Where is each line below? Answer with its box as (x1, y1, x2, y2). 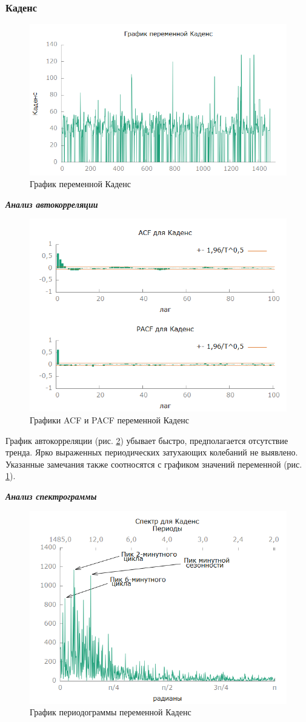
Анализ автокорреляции (5, 197, 98, 210)
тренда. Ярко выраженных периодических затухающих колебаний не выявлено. (5, 446, 298, 459)
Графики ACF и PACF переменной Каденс (30, 414, 190, 426)
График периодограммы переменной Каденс (30, 706, 191, 718)
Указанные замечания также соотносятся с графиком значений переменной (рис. (5, 457, 302, 470)
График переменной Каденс (30, 177, 131, 190)
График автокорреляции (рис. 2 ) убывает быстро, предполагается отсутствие (5, 434, 288, 446)
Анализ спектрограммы (5, 489, 97, 502)
